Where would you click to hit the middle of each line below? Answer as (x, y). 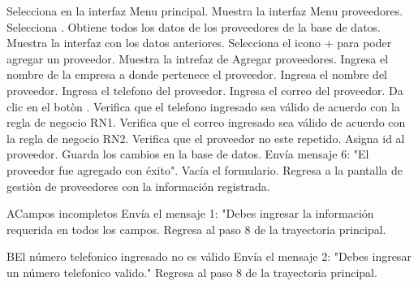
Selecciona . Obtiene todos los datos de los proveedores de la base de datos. (194, 26)
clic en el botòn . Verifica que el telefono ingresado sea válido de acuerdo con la (203, 106)
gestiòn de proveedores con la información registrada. (138, 186)
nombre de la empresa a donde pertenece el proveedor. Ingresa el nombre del (197, 74)
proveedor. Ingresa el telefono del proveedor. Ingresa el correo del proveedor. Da (205, 90)
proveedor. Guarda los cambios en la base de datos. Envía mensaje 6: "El (188, 154)
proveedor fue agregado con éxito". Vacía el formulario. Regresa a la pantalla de (205, 169)
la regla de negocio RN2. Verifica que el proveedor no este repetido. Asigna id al (206, 138)
